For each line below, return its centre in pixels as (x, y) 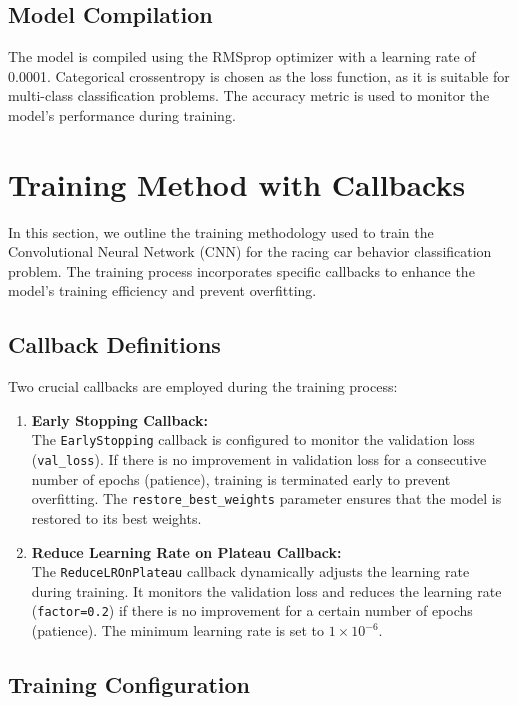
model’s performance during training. (122, 114)
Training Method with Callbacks (237, 183)
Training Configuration (129, 684)
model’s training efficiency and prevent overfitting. (162, 290)
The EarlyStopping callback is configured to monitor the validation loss (253, 439)
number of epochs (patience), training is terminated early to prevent (241, 478)
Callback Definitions (114, 344)
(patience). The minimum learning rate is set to (178, 630)
